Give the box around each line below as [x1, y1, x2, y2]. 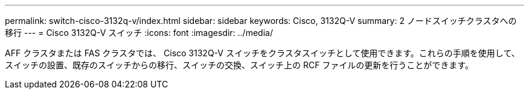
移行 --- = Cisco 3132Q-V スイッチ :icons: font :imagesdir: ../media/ [5, 28, 273, 38]
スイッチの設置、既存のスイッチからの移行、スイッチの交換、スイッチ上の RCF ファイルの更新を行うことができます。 [5, 60, 473, 70]
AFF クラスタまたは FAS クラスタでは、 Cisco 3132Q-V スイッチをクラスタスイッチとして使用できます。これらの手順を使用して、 [5, 48, 520, 58]
